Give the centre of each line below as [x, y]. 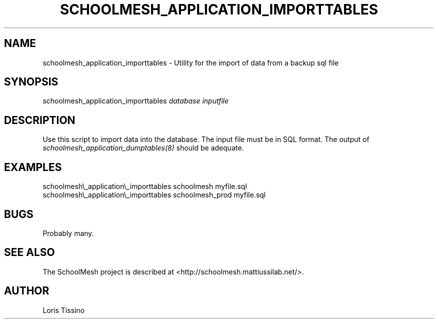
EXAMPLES [33, 167]
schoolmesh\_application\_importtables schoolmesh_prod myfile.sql [154, 195]
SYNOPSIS [31, 82]
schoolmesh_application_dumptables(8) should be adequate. [143, 148]
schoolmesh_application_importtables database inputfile [136, 101]
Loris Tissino [64, 310]
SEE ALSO [29, 252]
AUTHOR [27, 291]
